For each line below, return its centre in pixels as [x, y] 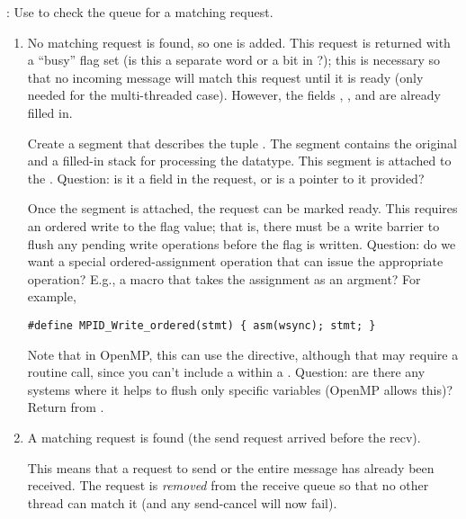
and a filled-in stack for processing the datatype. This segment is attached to [239, 161]
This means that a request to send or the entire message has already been [231, 467]
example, [52, 296]
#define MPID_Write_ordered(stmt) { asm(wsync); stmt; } [202, 325]
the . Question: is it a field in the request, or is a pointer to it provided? [226, 178]
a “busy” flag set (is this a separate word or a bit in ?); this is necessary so [233, 60]
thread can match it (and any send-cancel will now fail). [182, 502]
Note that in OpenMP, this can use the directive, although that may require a [243, 354]
